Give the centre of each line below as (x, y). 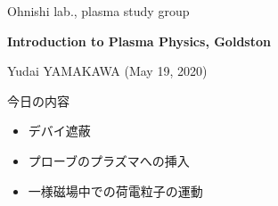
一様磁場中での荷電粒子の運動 (115, 190)
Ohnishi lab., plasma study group (98, 11)
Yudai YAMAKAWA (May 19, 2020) (107, 71)
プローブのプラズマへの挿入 (109, 160)
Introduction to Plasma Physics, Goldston (139, 41)
